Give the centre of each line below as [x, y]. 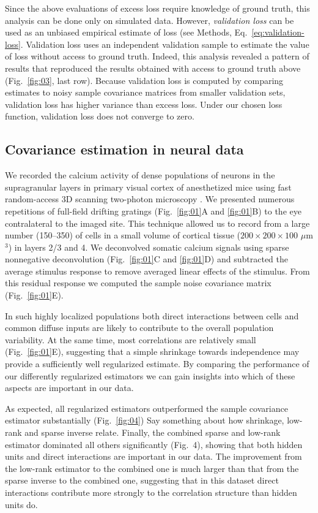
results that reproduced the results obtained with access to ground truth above [153, 68]
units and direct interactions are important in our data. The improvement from [153, 456]
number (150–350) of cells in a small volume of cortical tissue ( [123, 235]
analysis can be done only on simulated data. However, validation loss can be [150, 20]
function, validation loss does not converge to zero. [100, 116]
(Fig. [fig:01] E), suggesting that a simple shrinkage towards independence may [152, 351]
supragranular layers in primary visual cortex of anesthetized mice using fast [148, 187]
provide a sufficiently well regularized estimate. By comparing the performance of [157, 364]
